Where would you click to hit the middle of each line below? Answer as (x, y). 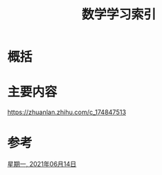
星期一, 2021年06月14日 (42, 164)
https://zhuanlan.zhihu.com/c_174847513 (67, 112)
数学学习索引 (118, 15)
